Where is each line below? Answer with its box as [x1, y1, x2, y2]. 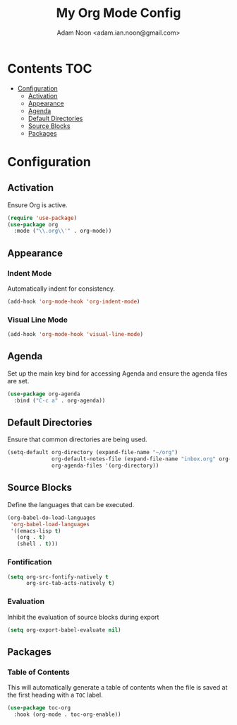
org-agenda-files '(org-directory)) [51, 462, 159, 470]
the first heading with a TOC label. [7, 691, 104, 700]
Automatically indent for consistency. [7, 284, 115, 293]
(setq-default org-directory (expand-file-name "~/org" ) [7, 449, 178, 456]
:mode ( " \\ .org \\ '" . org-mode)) [13, 228, 112, 235]
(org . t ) [16, 534, 46, 541]
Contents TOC [7, 60, 92, 76]
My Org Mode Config [56, 5, 181, 21]
